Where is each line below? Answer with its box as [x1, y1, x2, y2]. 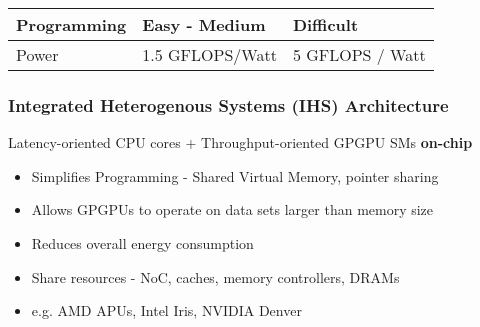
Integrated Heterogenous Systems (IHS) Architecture [8, 92, 449, 117]
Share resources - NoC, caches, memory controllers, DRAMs [31, 266, 400, 287]
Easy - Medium [142, 13, 266, 36]
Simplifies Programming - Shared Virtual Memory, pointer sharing [31, 165, 439, 186]
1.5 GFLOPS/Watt [142, 43, 277, 66]
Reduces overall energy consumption [31, 233, 254, 253]
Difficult [292, 13, 359, 36]
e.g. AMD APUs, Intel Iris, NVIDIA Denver [31, 300, 302, 321]
